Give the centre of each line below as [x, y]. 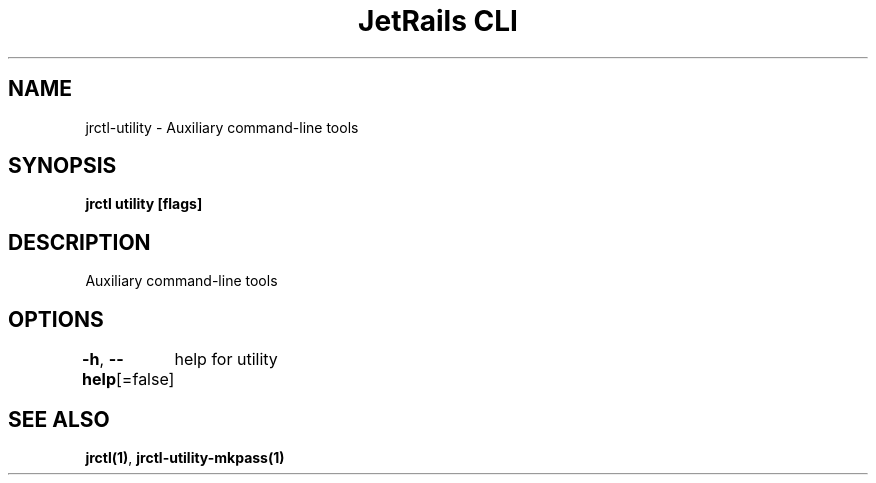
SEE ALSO [59, 419]
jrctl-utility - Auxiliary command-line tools [222, 127]
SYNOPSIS [62, 166]
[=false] [145, 379]
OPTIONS [56, 319]
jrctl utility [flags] [144, 204]
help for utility [226, 359]
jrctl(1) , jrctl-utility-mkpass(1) [185, 457]
